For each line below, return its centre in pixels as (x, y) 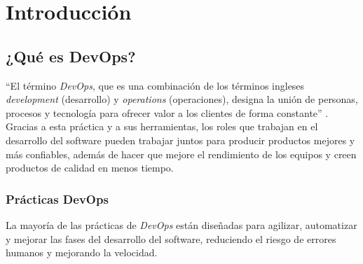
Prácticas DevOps (57, 199)
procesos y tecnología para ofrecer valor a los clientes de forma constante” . (167, 112)
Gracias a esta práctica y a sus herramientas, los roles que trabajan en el (162, 126)
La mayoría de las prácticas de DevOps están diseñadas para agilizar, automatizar (181, 224)
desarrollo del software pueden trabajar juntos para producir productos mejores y (180, 140)
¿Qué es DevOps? (71, 56)
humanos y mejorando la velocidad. (82, 252)
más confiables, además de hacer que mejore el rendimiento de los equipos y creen (181, 154)
